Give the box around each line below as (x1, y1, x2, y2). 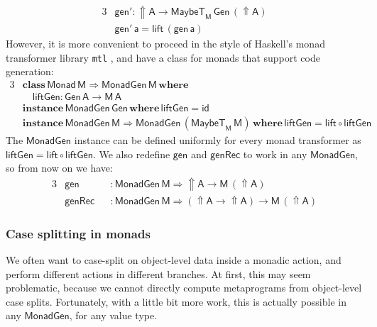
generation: (6, 64, 54, 79)
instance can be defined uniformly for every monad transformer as (74, 133, 361, 148)
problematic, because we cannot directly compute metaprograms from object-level (6, 280, 362, 295)
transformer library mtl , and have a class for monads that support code (6, 50, 320, 65)
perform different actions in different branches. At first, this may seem (6, 266, 311, 281)
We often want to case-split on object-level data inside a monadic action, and (6, 253, 342, 267)
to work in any (243, 146, 307, 161)
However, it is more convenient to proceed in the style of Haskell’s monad (6, 36, 325, 51)
